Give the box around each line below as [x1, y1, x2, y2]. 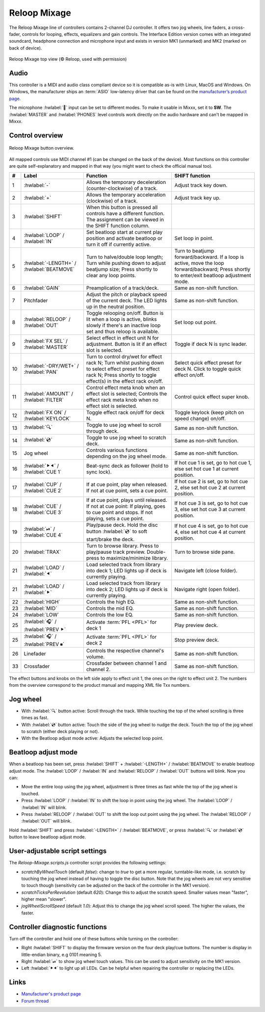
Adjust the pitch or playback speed [86, 291, 167, 298]
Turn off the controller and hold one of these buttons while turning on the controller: [9, 935, 179, 941]
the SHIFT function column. [86, 222, 150, 229]
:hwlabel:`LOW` [24, 611, 59, 618]
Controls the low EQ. [86, 611, 133, 618]
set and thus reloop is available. [86, 328, 159, 335]
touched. [21, 790, 40, 797]
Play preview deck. [174, 622, 218, 629]
